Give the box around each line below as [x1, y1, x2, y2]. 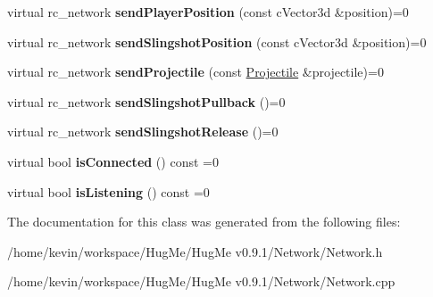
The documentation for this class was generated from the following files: [7, 212, 401, 231]
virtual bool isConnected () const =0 [7, 152, 219, 170]
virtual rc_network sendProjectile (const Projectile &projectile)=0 [7, 62, 384, 81]
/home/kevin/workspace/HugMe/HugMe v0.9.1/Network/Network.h [7, 242, 383, 260]
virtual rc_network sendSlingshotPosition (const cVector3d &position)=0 [7, 32, 427, 51]
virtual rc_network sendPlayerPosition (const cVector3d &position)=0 [7, 3, 409, 21]
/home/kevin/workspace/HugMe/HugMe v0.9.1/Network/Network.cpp [7, 272, 396, 291]
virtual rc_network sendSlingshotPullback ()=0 [7, 92, 286, 111]
